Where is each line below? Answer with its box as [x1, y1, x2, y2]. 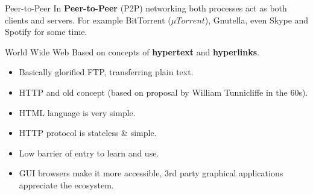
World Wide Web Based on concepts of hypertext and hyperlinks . [5, 45, 259, 58]
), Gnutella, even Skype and [204, 13, 309, 26]
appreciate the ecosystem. [19, 178, 114, 191]
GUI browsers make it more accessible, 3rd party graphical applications [19, 167, 283, 179]
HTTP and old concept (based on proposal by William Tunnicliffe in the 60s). [19, 85, 308, 98]
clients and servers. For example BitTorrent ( [5, 13, 171, 26]
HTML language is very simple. [19, 106, 136, 119]
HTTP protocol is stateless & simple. [19, 126, 157, 139]
